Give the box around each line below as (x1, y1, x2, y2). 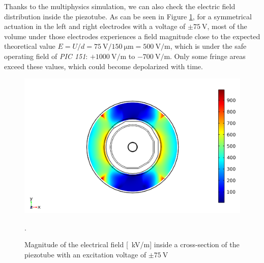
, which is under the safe (170, 41, 247, 51)
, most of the (207, 21, 247, 32)
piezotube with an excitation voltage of (24, 249, 146, 259)
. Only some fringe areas (170, 50, 246, 61)
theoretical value (4, 41, 55, 51)
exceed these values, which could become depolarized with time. (4, 61, 203, 71)
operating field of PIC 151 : (4, 50, 88, 61)
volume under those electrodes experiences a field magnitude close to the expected (4, 31, 260, 41)
